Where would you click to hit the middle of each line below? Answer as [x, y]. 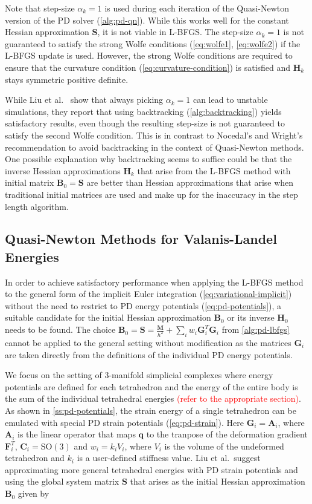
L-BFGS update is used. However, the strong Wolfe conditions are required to [149, 55]
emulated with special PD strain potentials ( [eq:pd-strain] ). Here [124, 422]
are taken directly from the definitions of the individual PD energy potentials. [149, 354]
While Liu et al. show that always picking [84, 100]
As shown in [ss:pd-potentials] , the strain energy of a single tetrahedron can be [151, 410]
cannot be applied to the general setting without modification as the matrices [148, 342]
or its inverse [251, 317]
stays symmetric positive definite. [67, 79]
